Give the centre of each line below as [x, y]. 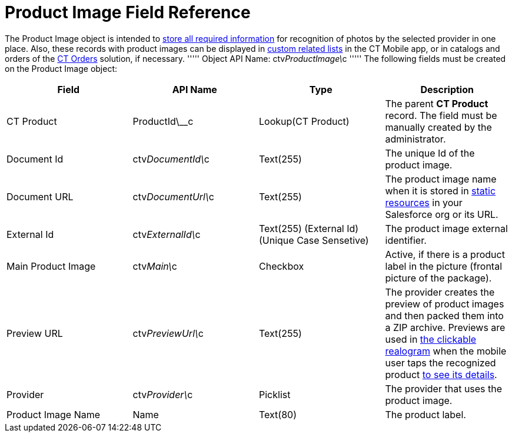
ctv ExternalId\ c [167, 234]
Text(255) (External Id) [309, 228]
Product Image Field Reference [128, 12]
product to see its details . [441, 374]
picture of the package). [438, 278]
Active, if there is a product [445, 254]
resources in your [424, 202]
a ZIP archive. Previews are [445, 327]
